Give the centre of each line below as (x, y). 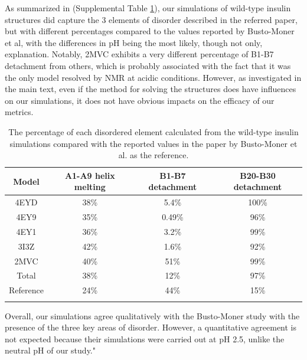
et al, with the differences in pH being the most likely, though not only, (134, 42)
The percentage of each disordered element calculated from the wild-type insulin (153, 131)
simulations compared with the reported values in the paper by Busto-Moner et (153, 143)
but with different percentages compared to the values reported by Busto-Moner (150, 31)
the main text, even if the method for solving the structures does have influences (151, 89)
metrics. (19, 112)
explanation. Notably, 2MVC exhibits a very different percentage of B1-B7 (139, 54)
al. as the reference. (153, 155)
